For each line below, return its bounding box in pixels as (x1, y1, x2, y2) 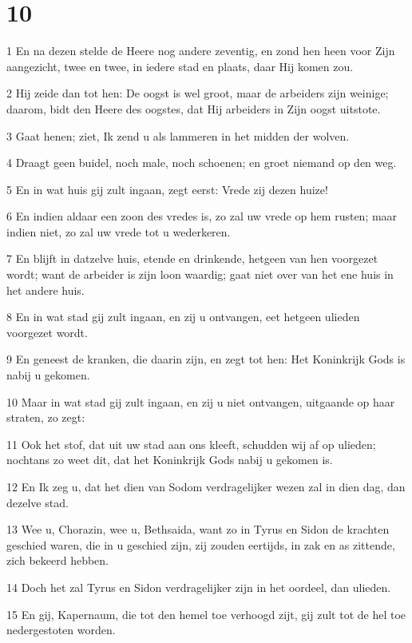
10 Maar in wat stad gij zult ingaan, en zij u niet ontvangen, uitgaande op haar (6, 393, 395, 410)
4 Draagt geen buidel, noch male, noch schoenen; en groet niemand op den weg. (6, 154, 397, 171)
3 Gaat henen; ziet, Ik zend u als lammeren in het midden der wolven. (6, 127, 350, 144)
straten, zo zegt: (6, 409, 85, 426)
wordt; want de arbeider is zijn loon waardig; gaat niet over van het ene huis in (6, 266, 394, 283)
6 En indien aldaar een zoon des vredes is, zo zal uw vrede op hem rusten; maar (6, 208, 398, 224)
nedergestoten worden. (6, 621, 116, 638)
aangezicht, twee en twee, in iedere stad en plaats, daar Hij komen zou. (6, 58, 354, 74)
